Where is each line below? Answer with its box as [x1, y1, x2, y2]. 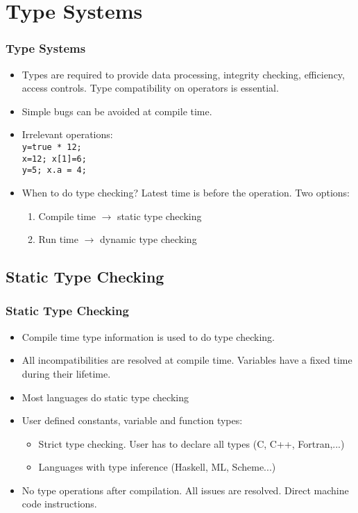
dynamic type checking [100, 232, 197, 246]
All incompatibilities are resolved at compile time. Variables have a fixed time [22, 353, 352, 367]
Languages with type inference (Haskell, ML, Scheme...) [38, 460, 276, 474]
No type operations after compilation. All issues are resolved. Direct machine [22, 482, 349, 497]
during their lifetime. [22, 366, 111, 380]
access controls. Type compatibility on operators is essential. [22, 81, 279, 95]
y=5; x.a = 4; [22, 165, 87, 176]
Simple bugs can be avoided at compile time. [22, 103, 212, 118]
